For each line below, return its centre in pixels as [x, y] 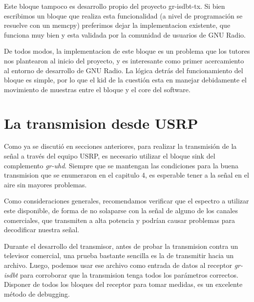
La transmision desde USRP [101, 123]
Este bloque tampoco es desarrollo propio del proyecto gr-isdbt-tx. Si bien [115, 6]
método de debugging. [37, 293]
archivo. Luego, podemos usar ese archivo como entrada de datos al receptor [118, 265]
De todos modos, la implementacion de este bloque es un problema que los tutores [127, 51]
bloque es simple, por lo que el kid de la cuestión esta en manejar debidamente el [125, 80]
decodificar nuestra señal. [42, 230]
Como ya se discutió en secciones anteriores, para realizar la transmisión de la [120, 146]
